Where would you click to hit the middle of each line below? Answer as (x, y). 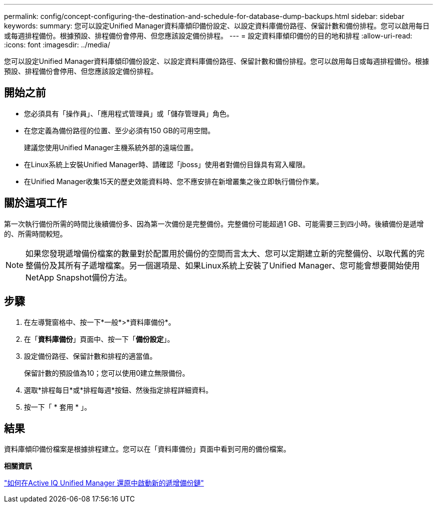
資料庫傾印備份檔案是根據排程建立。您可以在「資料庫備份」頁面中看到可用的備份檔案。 (147, 449)
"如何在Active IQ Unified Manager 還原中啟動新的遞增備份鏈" (104, 483)
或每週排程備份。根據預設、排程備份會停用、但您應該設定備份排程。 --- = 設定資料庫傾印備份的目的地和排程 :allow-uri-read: (208, 36)
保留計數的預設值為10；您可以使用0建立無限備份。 (107, 373)
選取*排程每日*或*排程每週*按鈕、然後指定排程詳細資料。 (118, 390)
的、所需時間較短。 (35, 234)
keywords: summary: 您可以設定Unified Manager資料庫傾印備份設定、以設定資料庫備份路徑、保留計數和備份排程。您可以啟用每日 (217, 26)
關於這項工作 (35, 203)
